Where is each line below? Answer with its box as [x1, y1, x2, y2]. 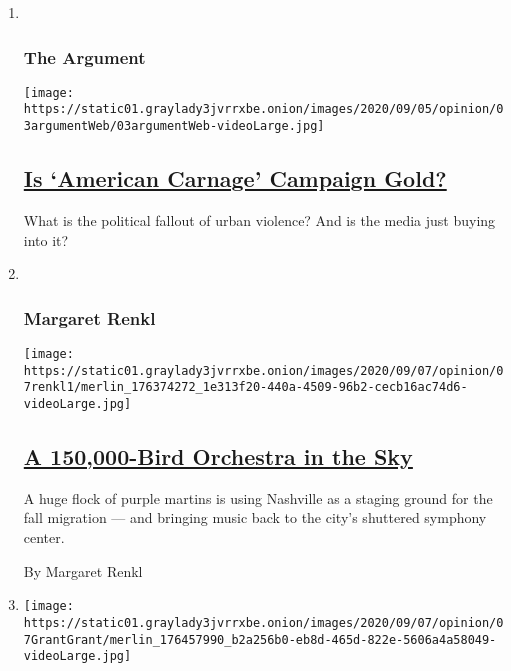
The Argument [23, 44, 146, 69]
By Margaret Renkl [23, 560, 143, 581]
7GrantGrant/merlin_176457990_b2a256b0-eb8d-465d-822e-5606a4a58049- [23, 632, 497, 647]
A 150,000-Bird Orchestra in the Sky [23, 441, 413, 471]
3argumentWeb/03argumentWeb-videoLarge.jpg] [23, 119, 325, 134]
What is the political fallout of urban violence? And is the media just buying [23, 209, 496, 230]
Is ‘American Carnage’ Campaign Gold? [23, 163, 447, 194]
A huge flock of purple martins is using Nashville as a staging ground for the [23, 487, 493, 508]
